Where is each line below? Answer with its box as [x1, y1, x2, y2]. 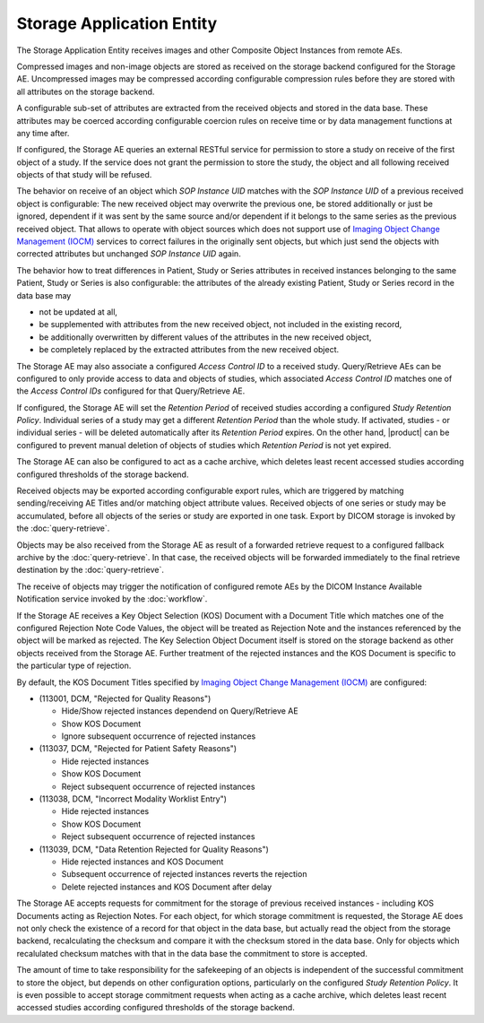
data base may [16, 290, 72, 300]
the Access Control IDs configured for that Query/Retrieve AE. [16, 386, 246, 396]
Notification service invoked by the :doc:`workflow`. [16, 594, 208, 604]
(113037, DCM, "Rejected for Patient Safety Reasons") [39, 743, 238, 754]
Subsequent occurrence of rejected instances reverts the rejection [61, 869, 307, 880]
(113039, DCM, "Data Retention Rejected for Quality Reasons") [39, 844, 269, 854]
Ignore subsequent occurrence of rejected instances [61, 731, 256, 741]
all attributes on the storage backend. [16, 86, 155, 97]
